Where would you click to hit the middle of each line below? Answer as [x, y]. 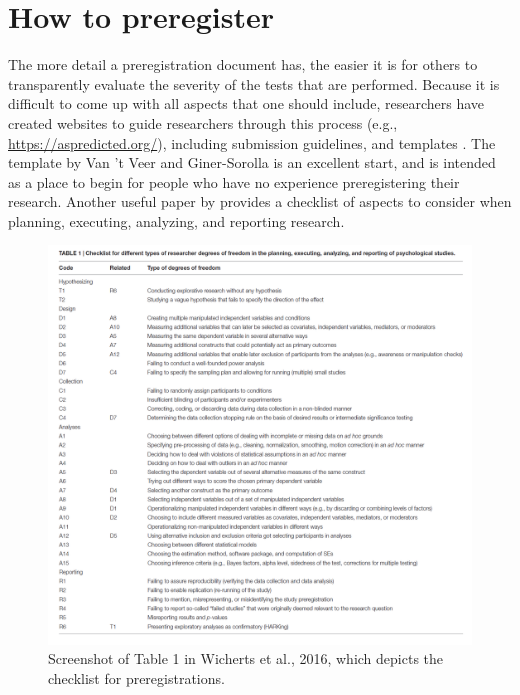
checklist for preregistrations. [136, 677]
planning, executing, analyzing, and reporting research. [176, 220]
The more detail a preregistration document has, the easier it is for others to [243, 64]
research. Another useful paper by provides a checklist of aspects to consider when [260, 201]
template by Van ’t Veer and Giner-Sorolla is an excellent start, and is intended [252, 162]
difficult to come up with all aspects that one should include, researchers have [246, 103]
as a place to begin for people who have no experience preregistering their [234, 181]
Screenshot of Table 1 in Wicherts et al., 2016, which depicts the [246, 658]
